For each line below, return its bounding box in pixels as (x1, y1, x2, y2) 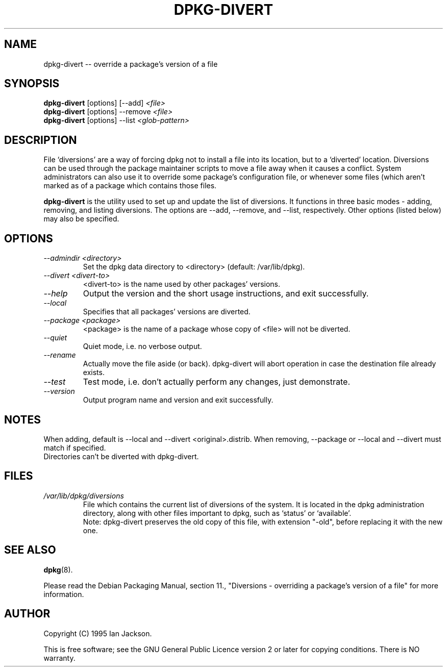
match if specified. (43, 443, 106, 452)
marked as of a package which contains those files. (43, 181, 217, 190)
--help (43, 288, 68, 299)
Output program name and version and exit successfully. (83, 395, 274, 405)
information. (43, 589, 84, 599)
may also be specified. (43, 214, 119, 223)
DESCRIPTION (4, 133, 77, 146)
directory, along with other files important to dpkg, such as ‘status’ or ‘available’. (83, 508, 352, 517)
